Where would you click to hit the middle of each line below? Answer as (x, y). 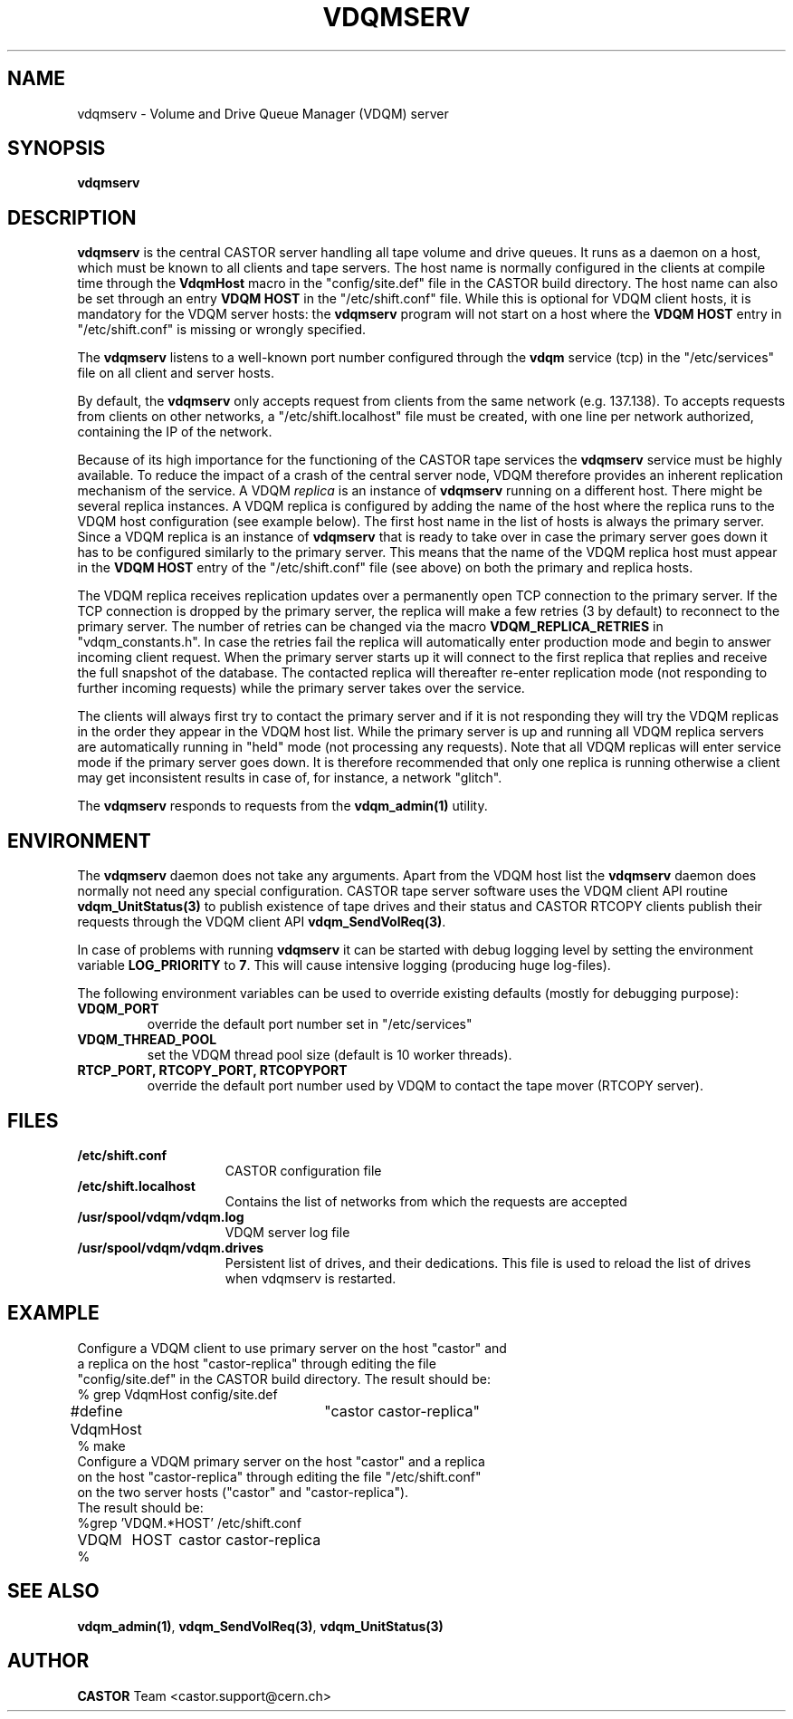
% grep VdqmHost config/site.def (177, 1394)
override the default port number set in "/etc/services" (310, 1024)
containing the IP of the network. (175, 432)
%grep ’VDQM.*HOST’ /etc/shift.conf (189, 1522)
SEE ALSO (53, 1591)
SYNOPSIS (57, 149)
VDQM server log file (287, 1232)
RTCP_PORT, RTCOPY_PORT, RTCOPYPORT (212, 1071)
